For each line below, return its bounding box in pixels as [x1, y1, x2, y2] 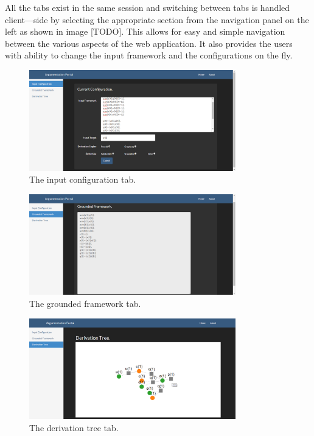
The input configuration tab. [29, 173, 136, 186]
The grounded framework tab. [29, 297, 141, 309]
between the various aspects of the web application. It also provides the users [5, 37, 293, 49]
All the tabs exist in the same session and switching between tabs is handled [5, 1, 290, 13]
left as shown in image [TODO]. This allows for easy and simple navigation [5, 25, 285, 38]
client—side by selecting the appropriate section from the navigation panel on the [5, 13, 309, 26]
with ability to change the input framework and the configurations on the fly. [5, 49, 293, 62]
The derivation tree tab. [29, 421, 119, 434]
